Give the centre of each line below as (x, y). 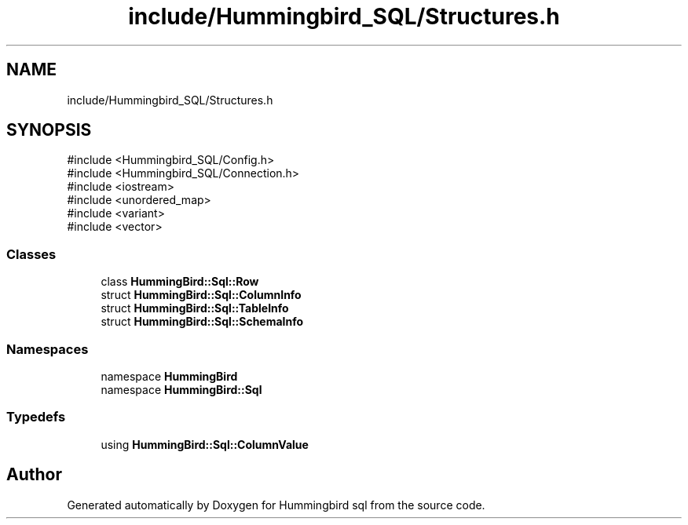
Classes (31, 254)
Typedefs (36, 417)
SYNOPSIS (49, 130)
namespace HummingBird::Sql (181, 389)
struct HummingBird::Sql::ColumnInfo (201, 295)
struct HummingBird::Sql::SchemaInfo (202, 322)
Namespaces (48, 349)
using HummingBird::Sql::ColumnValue (205, 444)
